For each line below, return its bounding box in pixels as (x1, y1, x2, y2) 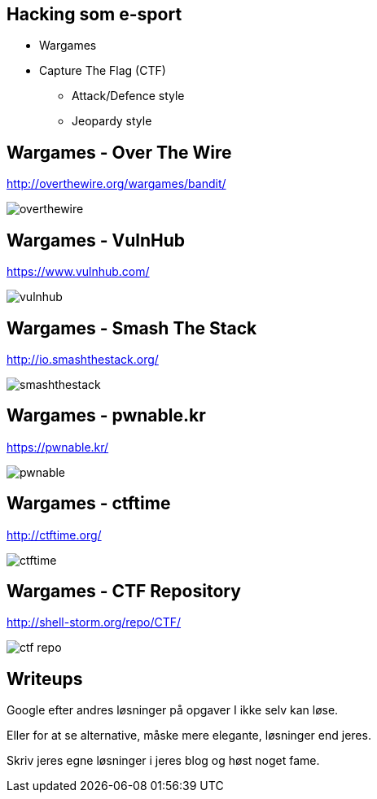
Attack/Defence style (72, 89, 185, 103)
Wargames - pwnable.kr (7, 405, 206, 426)
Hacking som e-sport (7, 4, 182, 24)
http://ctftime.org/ (7, 527, 102, 542)
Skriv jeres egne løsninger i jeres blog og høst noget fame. (7, 753, 320, 768)
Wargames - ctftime (7, 493, 171, 514)
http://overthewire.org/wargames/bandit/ (7, 177, 226, 191)
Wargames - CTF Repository (7, 581, 241, 602)
